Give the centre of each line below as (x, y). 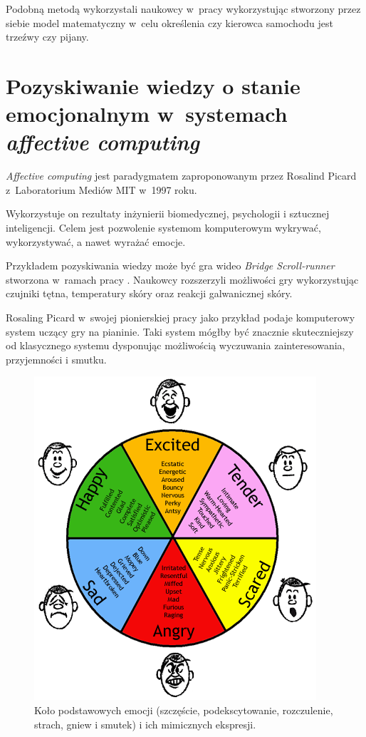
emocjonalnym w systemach (147, 114)
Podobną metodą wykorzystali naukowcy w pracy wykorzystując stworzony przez (183, 9)
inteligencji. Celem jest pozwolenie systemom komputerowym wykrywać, (163, 228)
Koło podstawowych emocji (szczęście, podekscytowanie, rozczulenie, (184, 710)
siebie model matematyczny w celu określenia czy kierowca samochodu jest (169, 22)
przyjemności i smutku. (56, 359)
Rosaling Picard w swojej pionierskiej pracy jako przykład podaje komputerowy (181, 318)
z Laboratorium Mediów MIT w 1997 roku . (101, 189)
